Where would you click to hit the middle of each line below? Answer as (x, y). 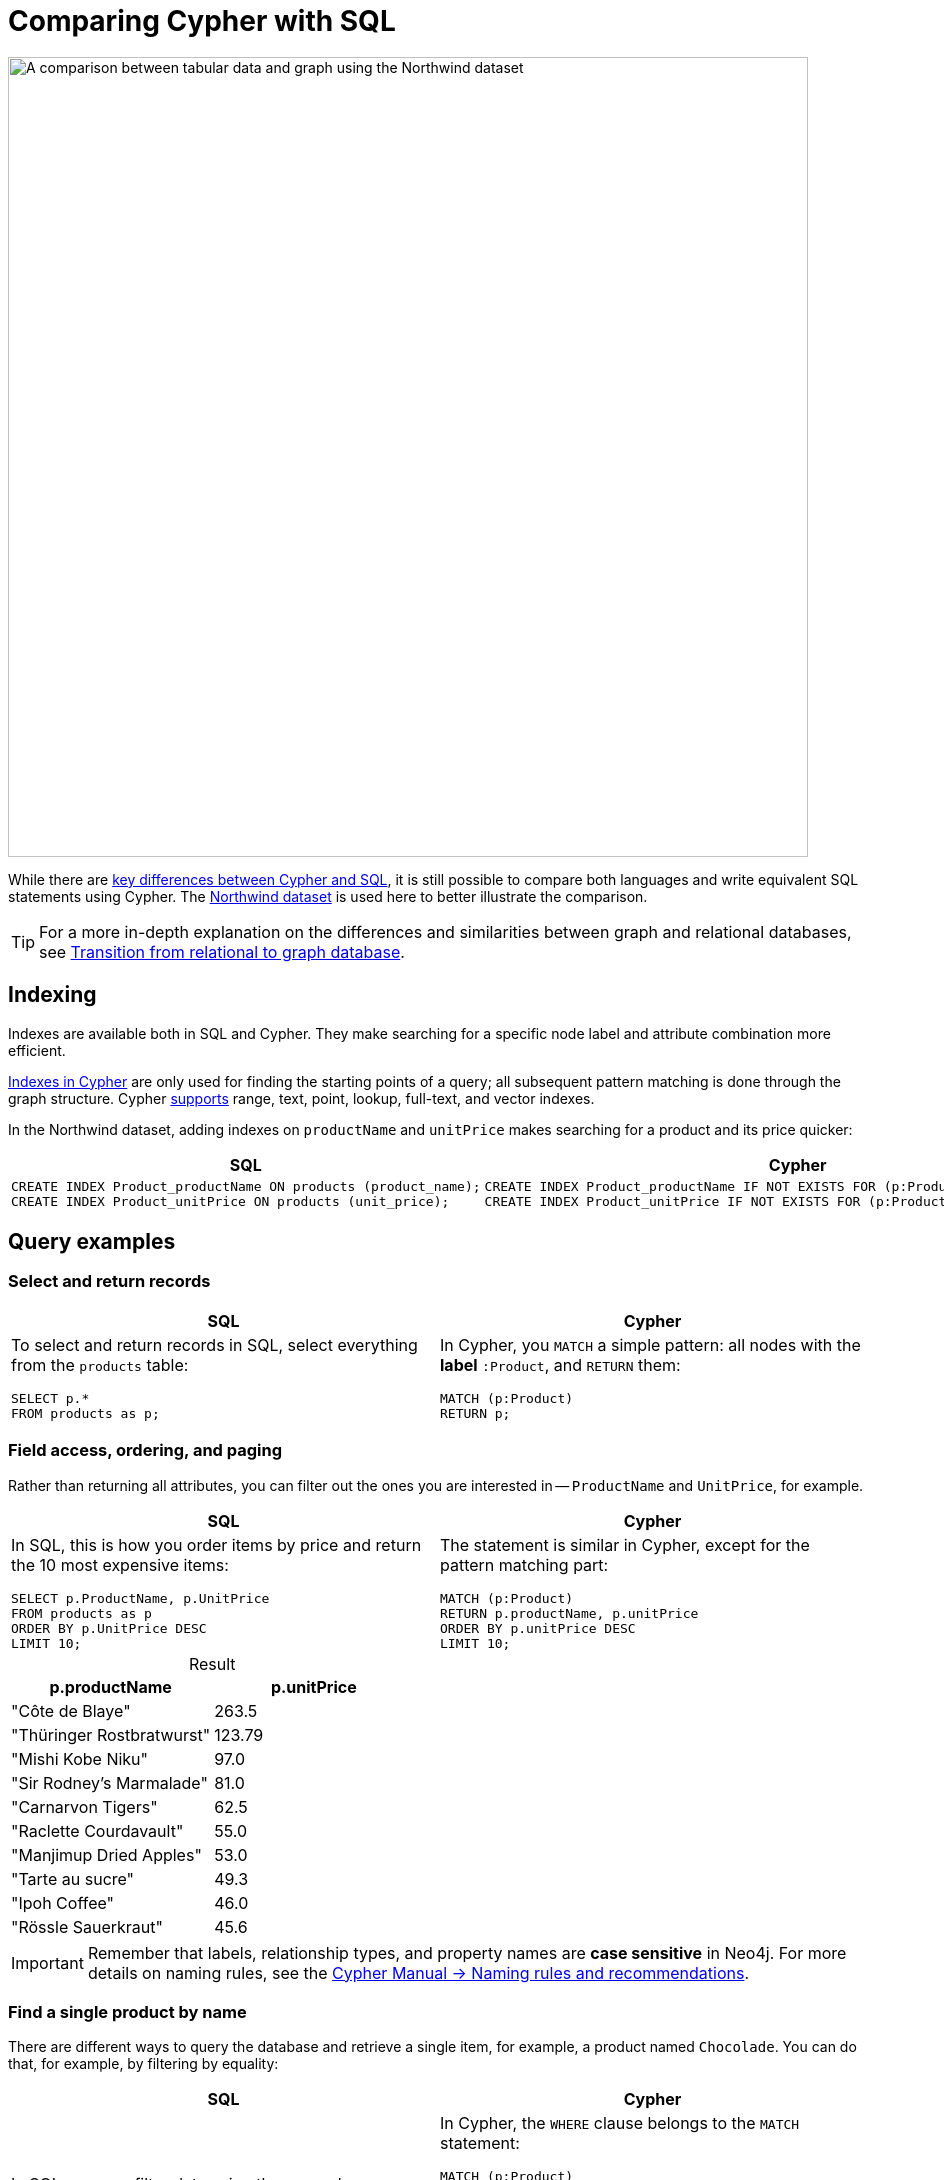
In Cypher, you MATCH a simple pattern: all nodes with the (650, 1344)
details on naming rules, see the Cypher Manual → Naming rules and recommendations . (418, 1972)
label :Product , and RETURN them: (560, 1364)
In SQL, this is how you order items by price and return (216, 1544)
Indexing (52, 995)
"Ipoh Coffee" (63, 1902)
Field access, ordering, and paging (145, 1450)
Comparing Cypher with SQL (202, 21)
